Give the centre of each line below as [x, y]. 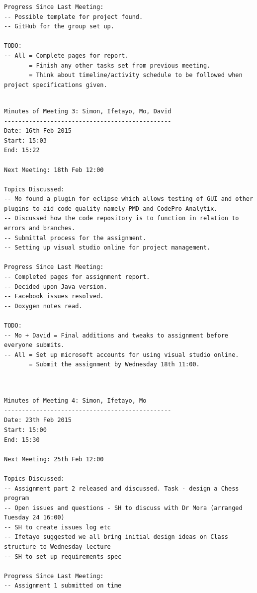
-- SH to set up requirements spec [63, 556]
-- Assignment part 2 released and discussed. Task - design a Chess [122, 488]
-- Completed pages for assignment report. [77, 277]
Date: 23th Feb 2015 [38, 420]
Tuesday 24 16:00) [34, 518]
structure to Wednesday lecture [57, 547]
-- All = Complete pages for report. [66, 55]
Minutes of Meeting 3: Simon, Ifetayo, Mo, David [88, 111]
